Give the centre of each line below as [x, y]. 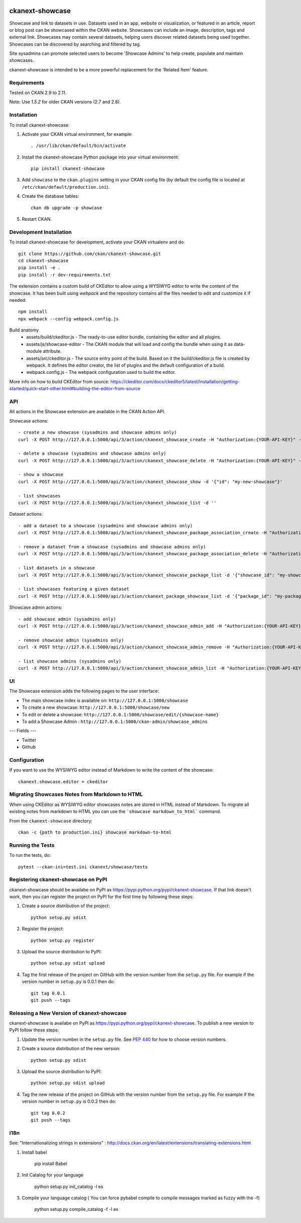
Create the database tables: [50, 196]
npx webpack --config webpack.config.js [68, 319]
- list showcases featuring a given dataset [74, 589]
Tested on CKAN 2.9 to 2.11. [38, 93]
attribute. [52, 351]
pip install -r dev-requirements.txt [65, 275]
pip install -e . [39, 268]
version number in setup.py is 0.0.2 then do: [69, 1101]
